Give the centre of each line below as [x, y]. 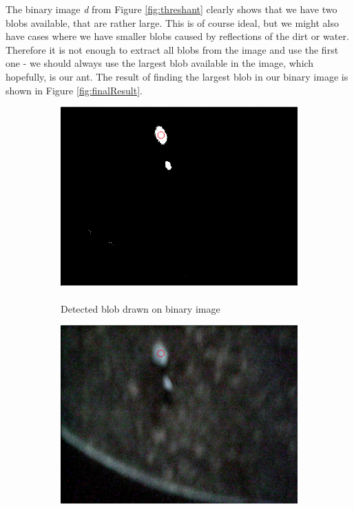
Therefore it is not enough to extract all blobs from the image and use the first [172, 49]
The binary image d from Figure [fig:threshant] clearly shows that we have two [171, 9]
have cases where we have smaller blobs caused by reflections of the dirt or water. [177, 36]
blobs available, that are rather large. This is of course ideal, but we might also [172, 22]
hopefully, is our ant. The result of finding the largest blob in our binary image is [177, 76]
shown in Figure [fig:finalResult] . [74, 90]
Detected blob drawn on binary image [140, 308]
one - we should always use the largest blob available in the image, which [160, 63]
